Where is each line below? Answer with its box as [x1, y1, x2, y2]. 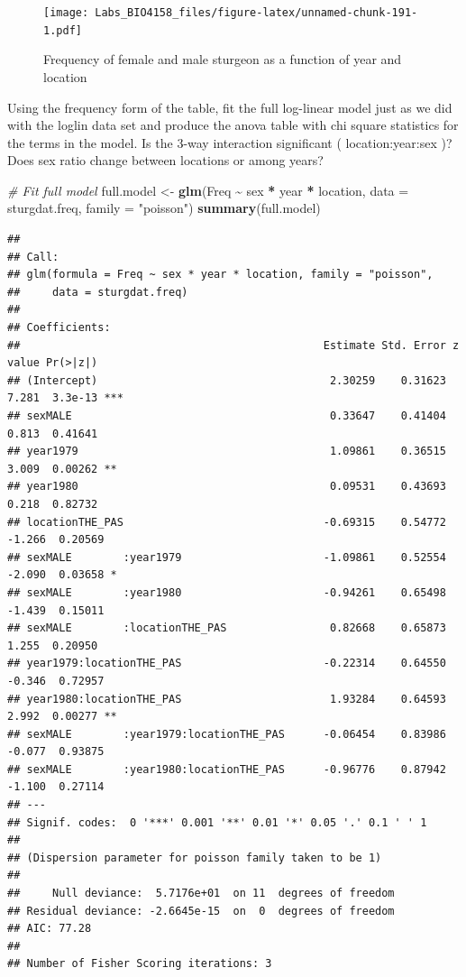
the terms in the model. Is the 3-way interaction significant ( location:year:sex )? [7, 133, 452, 152]
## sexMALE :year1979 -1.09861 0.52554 [7, 550, 446, 564]
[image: [43, 6, 89, 19]
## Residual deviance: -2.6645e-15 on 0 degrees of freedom [7, 904, 395, 917]
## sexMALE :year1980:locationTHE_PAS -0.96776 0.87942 [7, 762, 446, 776]
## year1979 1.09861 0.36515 [7, 445, 446, 458]
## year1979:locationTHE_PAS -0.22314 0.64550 [7, 657, 446, 670]
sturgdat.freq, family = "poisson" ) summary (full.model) [7, 198, 321, 217]
